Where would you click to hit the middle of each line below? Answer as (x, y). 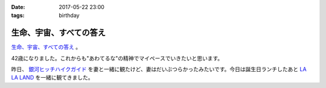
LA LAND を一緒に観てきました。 (52, 78)
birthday (69, 16)
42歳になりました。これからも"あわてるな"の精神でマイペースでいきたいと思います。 (117, 58)
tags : (18, 16)
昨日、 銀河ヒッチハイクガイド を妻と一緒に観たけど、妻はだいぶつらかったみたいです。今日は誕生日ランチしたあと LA (159, 69)
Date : (18, 7)
